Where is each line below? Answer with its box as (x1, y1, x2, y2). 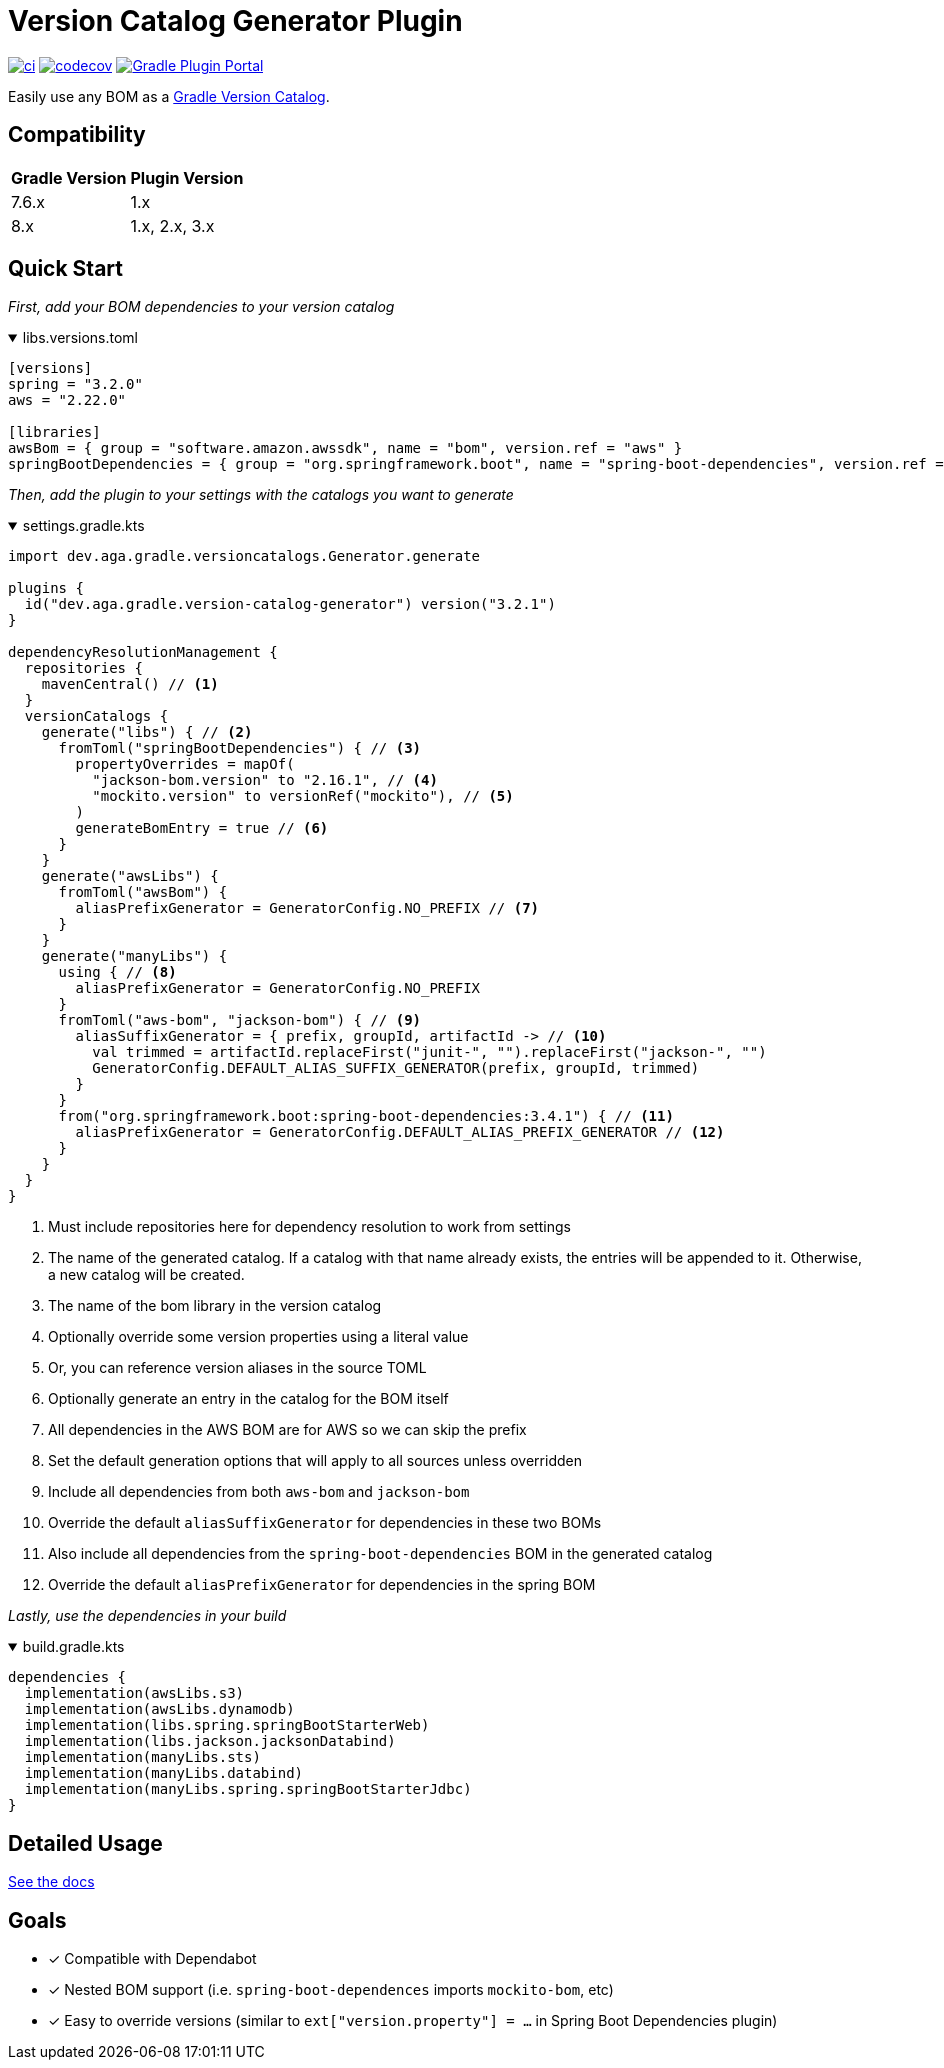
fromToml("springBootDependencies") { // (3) (58, 740, 422, 757)
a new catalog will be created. (48, 1266, 245, 1284)
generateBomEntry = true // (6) (75, 820, 329, 837)
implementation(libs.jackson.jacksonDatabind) (24, 1733, 396, 1750)
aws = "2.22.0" (8, 392, 127, 409)
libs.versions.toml (22, 329, 138, 347)
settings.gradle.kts (22, 517, 145, 535)
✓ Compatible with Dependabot (48, 1950, 257, 1968)
